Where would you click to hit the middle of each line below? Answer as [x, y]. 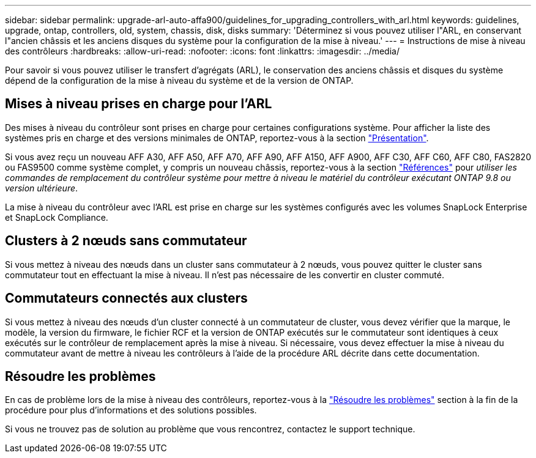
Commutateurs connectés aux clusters [126, 298]
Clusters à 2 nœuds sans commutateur [126, 241]
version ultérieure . [42, 188]
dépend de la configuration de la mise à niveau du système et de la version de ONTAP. [179, 80]
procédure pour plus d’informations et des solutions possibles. [131, 410]
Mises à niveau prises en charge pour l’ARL [139, 104]
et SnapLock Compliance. [57, 217]
